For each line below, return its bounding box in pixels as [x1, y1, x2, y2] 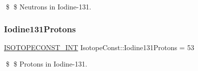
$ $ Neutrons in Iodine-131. [5, 1, 91, 11]
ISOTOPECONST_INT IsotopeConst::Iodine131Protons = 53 [4, 42, 195, 52]
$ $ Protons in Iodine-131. [5, 59, 87, 69]
